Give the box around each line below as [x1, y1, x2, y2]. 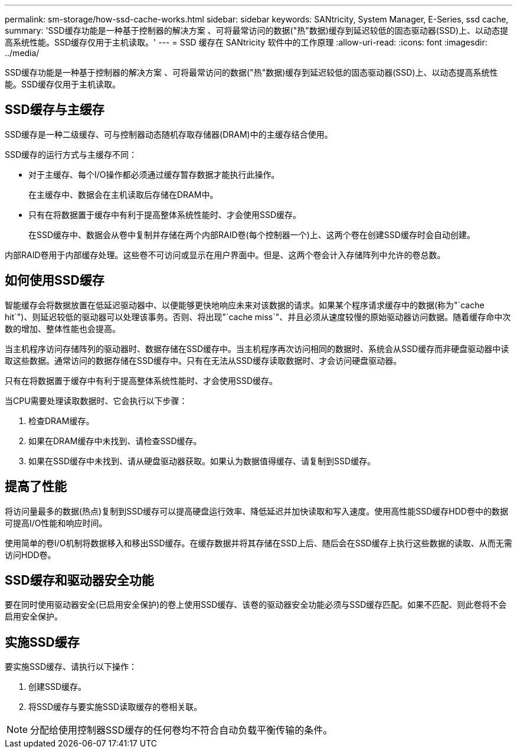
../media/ [5, 48, 40, 58]
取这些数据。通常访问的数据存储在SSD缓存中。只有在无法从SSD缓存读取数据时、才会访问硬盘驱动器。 [5, 355, 402, 366]
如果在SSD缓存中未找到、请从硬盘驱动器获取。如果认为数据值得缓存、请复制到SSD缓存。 [28, 455, 376, 466]
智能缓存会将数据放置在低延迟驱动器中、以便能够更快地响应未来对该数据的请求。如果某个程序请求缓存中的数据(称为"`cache [5, 299, 485, 310]
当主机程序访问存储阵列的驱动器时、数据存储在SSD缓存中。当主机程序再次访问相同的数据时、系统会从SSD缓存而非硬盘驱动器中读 [5, 343, 509, 354]
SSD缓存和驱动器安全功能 [5, 572, 154, 588]
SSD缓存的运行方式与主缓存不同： [5, 149, 138, 159]
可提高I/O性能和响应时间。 [5, 517, 107, 528]
